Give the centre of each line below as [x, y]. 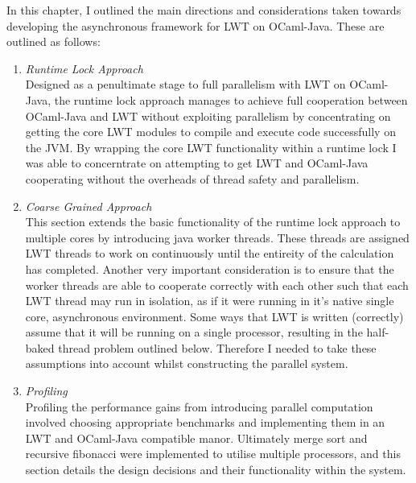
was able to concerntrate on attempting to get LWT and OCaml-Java [197, 163]
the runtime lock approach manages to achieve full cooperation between [231, 99]
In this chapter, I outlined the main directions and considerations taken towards [204, 10]
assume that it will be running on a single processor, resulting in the [194, 332]
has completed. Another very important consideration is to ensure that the [210, 268]
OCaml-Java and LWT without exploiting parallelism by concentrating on [208, 116]
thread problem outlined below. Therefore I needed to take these [217, 347]
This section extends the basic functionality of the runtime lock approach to [213, 222]
